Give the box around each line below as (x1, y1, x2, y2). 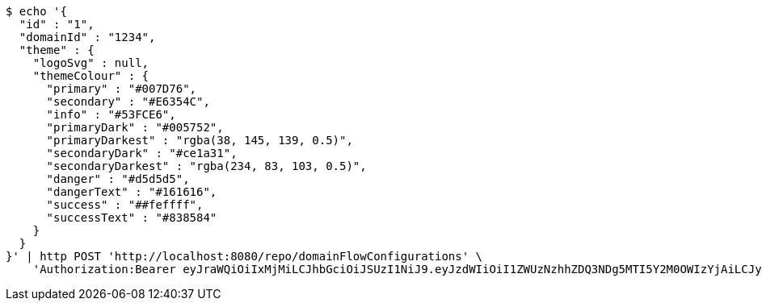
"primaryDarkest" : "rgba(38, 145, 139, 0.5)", (46, 134, 353, 147)
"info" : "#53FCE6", (46, 108, 176, 121)
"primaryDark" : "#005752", (46, 121, 224, 134)
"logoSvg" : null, (32, 56, 149, 69)
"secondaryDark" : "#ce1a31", (46, 147, 238, 160)
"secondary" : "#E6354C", (46, 95, 210, 108)
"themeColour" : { (32, 69, 149, 82)
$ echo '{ (6, 5, 67, 18)
